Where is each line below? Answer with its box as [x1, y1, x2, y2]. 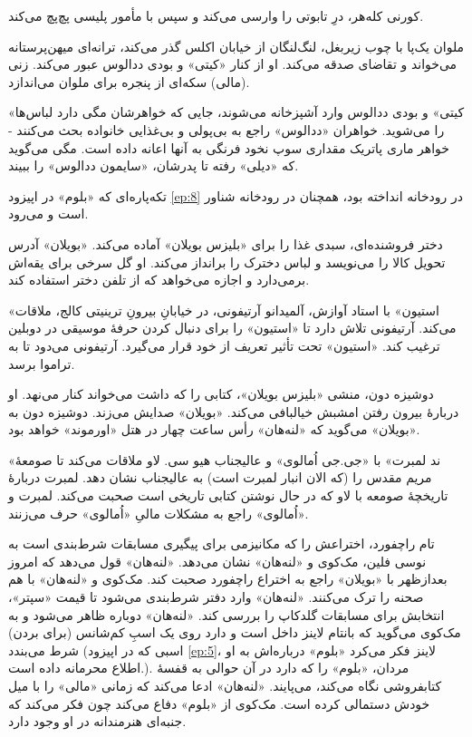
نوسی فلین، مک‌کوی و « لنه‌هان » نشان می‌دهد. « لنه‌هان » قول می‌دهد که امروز [8, 551, 427, 570]
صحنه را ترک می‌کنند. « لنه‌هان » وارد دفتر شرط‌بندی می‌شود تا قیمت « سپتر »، [8, 587, 424, 606]
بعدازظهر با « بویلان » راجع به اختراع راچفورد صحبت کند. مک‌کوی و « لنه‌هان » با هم [8, 569, 448, 588]
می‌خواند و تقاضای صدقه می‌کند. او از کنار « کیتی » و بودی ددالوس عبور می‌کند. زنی [8, 54, 458, 73]
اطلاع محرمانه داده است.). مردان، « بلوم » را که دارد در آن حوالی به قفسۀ [8, 658, 409, 677]
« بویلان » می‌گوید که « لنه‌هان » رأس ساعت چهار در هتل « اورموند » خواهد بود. [8, 420, 420, 439]
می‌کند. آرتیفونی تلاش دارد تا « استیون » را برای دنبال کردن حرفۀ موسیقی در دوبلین [8, 318, 457, 337]
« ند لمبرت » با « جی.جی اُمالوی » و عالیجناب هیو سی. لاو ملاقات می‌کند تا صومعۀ [8, 450, 441, 469]
